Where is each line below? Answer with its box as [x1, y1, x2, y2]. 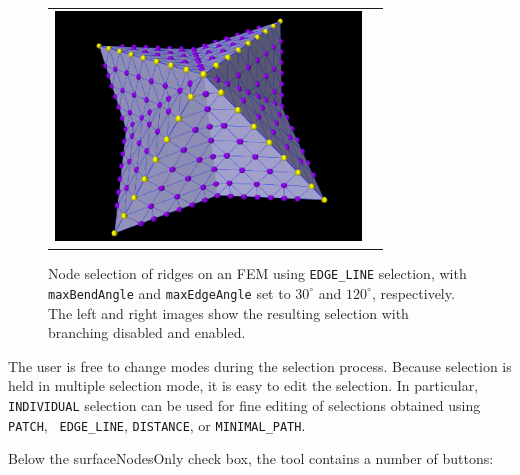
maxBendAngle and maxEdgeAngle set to [48, 282, 291, 303]
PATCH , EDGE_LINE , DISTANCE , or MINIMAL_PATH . [8, 414, 306, 435]
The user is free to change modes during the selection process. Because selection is [8, 355, 512, 376]
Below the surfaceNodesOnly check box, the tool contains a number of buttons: [8, 448, 494, 469]
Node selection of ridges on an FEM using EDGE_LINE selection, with [48, 263, 467, 284]
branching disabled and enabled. [48, 322, 246, 343]
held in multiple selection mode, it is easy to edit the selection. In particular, [8, 375, 479, 396]
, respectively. [371, 282, 455, 303]
